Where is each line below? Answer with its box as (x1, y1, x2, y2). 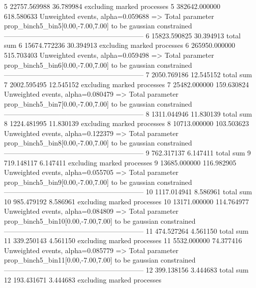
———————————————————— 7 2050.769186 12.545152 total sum (4, 69, 252, 80)
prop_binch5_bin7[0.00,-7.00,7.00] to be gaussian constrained (4, 98, 192, 109)
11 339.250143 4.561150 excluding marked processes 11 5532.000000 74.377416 (4, 235, 242, 246)
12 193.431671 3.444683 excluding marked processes (4, 274, 162, 285)
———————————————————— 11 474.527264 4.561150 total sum (4, 225, 249, 236)
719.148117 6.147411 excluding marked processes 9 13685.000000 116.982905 (4, 157, 237, 167)
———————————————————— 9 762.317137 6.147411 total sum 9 (4, 147, 251, 157)
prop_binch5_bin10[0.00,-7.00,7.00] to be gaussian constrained (4, 216, 196, 226)
